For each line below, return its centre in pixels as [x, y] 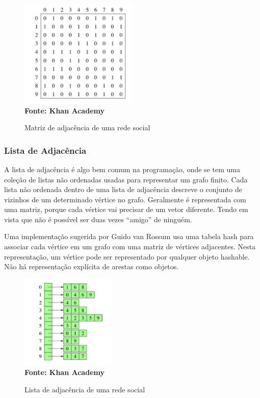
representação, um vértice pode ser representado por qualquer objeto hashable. [127, 256]
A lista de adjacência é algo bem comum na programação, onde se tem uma [122, 169]
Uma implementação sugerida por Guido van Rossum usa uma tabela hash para [129, 236]
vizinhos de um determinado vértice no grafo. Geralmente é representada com [125, 199]
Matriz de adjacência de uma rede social [87, 127]
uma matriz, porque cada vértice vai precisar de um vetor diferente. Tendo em [126, 209]
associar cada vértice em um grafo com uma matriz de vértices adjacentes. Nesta [130, 247]
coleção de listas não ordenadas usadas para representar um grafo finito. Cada [126, 179]
